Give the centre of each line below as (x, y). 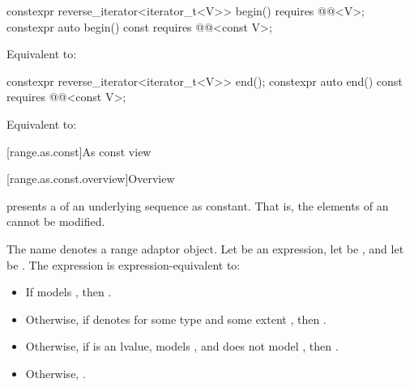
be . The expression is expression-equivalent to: (124, 264)
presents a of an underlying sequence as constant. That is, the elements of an (198, 205)
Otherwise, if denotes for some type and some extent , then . (176, 319)
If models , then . (68, 292)
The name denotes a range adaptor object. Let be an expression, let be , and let (205, 248)
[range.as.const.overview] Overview (91, 179)
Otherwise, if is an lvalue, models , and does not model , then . (182, 346)
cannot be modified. (56, 221)
